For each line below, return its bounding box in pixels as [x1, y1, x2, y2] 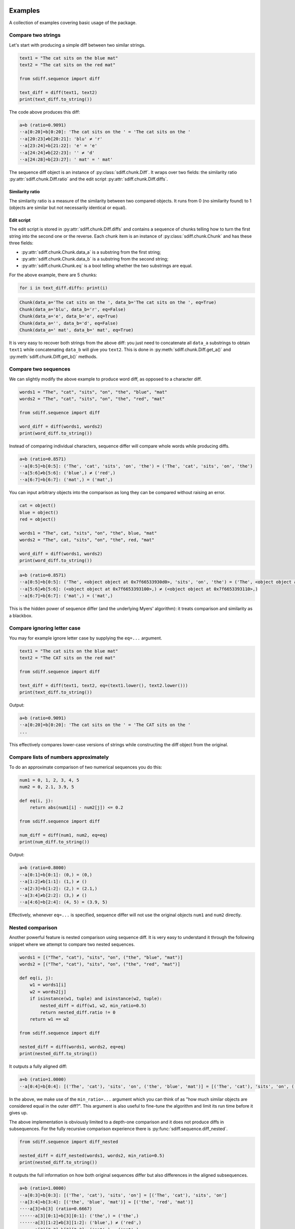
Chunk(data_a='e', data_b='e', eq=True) [19, 314, 118, 319]
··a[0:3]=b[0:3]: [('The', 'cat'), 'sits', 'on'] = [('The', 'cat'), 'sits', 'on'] [19, 1192, 227, 1198]
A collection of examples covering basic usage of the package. [9, 20, 137, 26]
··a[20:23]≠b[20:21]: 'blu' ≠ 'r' [19, 136, 103, 142]
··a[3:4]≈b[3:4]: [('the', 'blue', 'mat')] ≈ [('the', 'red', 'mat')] [19, 1200, 194, 1205]
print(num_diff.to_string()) [19, 839, 90, 845]
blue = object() [19, 509, 59, 515]
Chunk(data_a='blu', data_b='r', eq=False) [19, 306, 126, 312]
